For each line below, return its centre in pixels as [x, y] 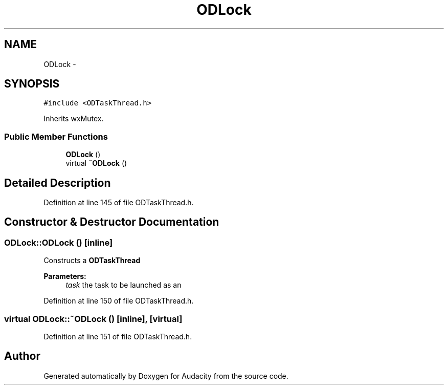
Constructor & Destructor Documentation [112, 222]
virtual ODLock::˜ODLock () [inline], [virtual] [93, 319]
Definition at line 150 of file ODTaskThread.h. [119, 301]
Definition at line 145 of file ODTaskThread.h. [119, 203]
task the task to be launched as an [124, 285]
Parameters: [65, 276]
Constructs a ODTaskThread [92, 261]
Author [22, 356]
